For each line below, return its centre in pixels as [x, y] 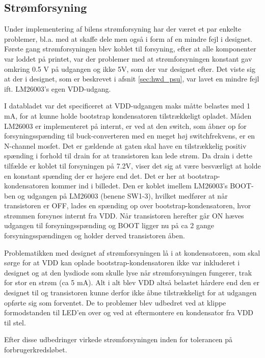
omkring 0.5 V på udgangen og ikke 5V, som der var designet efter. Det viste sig [130, 68]
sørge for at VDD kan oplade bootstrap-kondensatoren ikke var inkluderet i [122, 263]
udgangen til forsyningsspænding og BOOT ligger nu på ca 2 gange [109, 225]
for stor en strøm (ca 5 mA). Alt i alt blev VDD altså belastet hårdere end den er [132, 282]
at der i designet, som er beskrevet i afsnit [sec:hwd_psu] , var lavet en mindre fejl [132, 79]
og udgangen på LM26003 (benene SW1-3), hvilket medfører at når [123, 195]
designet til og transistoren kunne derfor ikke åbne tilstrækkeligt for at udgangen [130, 293]
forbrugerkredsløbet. [36, 350]
